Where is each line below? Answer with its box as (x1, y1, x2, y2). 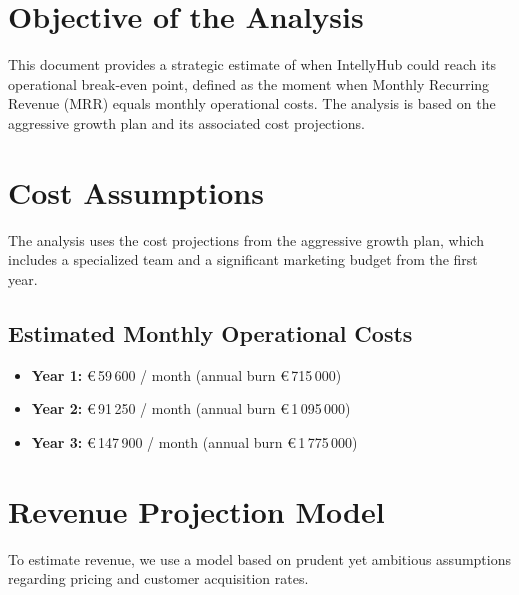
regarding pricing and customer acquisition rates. (8, 568, 309, 589)
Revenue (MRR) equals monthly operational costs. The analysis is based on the (8, 93, 496, 114)
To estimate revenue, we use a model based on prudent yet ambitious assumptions (8, 548, 512, 569)
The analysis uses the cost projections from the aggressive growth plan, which (8, 229, 484, 250)
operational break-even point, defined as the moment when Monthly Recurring (8, 73, 490, 94)
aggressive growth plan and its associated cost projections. (8, 112, 365, 133)
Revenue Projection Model (8, 490, 385, 531)
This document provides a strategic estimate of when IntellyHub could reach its (8, 54, 497, 75)
